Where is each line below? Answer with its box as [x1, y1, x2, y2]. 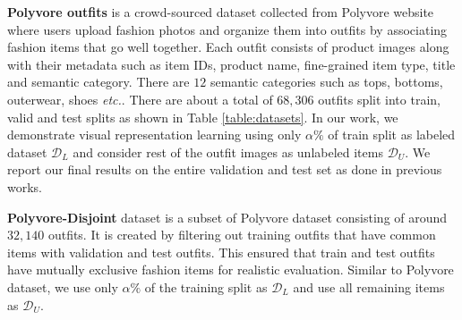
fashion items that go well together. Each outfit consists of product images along [7, 38, 449, 56]
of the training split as [144, 277, 268, 296]
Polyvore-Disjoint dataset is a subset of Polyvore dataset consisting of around [7, 207, 448, 226]
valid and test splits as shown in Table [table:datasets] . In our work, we [7, 107, 398, 126]
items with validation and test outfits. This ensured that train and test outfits [7, 242, 435, 261]
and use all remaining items [293, 277, 445, 296]
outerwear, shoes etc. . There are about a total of [7, 89, 273, 108]
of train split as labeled [328, 125, 456, 144]
